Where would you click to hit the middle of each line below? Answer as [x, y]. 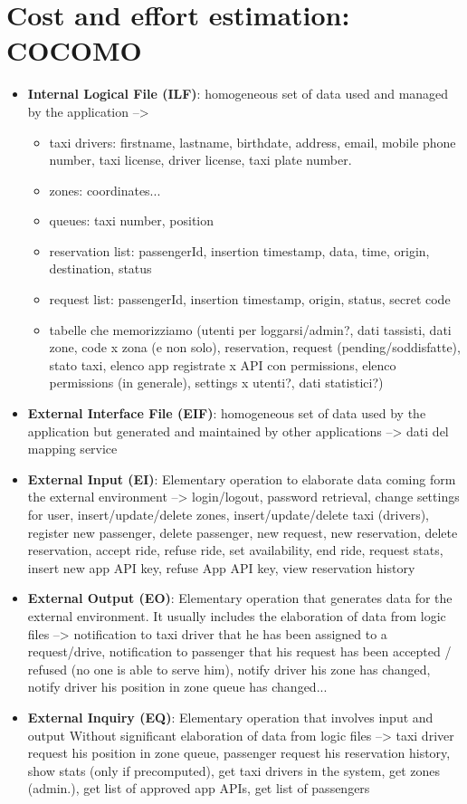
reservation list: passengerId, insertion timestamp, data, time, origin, [239, 250]
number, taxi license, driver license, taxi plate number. [200, 160]
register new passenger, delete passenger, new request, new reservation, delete [243, 532]
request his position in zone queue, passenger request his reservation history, [239, 753]
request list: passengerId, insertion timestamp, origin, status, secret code [250, 299]
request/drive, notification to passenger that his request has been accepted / [239, 651]
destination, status [100, 268]
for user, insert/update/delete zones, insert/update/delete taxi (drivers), [228, 514]
